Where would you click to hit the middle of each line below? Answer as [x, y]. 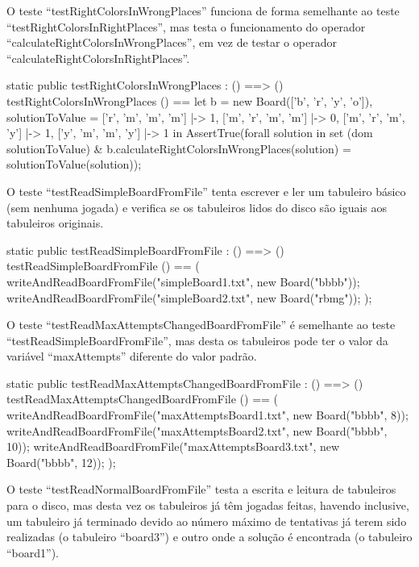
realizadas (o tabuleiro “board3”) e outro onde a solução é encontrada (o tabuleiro [209, 537]
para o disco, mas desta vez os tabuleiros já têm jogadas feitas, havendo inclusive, [208, 505]
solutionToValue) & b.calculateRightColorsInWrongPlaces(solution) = [179, 148]
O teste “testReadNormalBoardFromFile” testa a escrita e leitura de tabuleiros [201, 489]
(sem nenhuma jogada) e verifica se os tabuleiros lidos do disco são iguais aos [197, 207]
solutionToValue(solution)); [74, 164]
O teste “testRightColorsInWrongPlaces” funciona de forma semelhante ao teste [203, 10]
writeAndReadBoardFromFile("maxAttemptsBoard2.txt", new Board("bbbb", [197, 430]
